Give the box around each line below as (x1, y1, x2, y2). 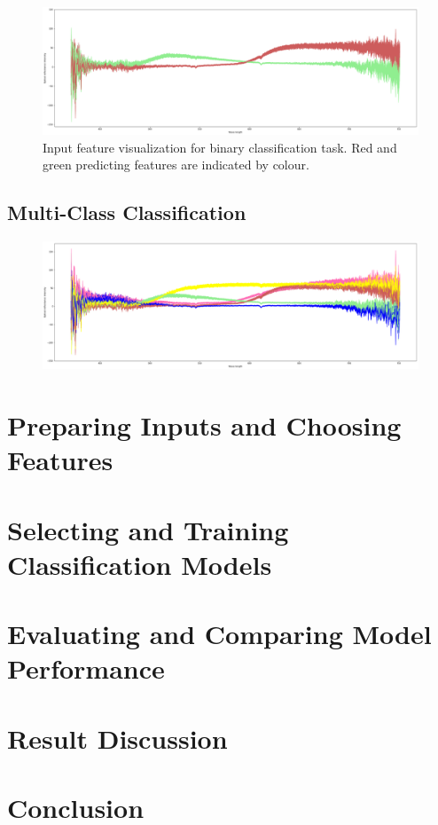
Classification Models (7, 546, 272, 582)
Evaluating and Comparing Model (7, 616, 432, 652)
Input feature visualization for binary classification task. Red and (43, 137, 397, 156)
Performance (7, 650, 165, 687)
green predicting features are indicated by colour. (43, 155, 309, 174)
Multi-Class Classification (7, 199, 246, 226)
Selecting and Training (7, 511, 289, 547)
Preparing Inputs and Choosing (7, 406, 402, 443)
